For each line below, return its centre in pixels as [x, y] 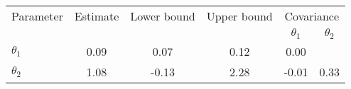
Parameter [37, 16]
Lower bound [163, 16]
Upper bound [239, 16]
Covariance [312, 16]
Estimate [97, 16]
